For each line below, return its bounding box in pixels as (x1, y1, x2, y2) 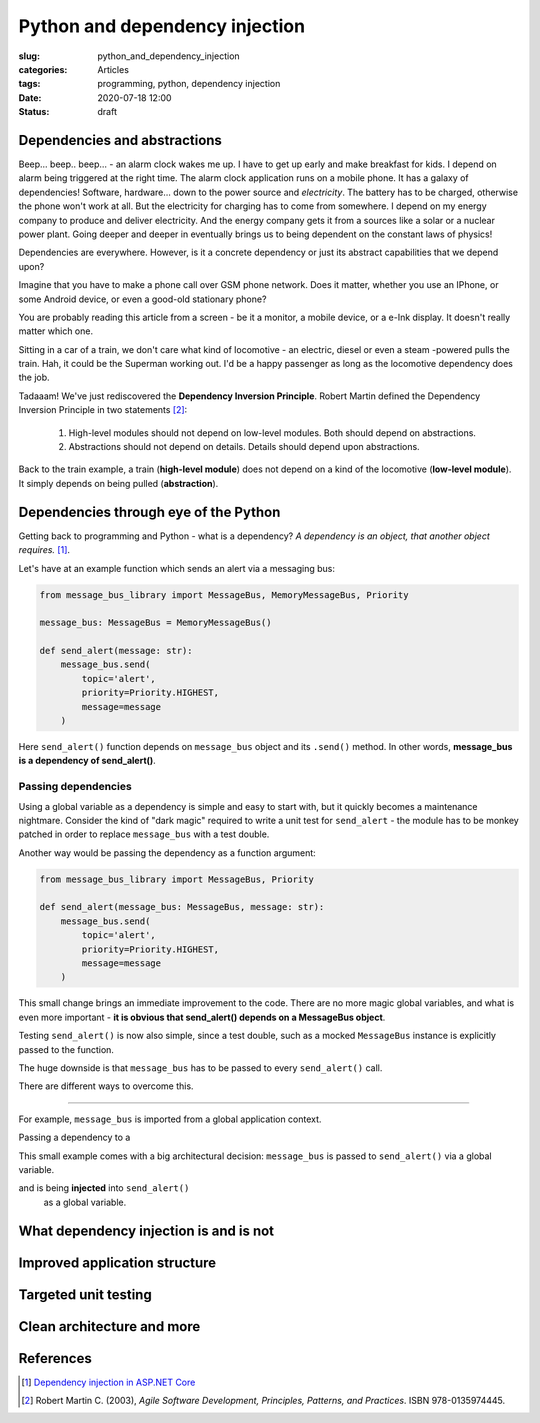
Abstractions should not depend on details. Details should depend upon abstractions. (68, 441, 420, 453)
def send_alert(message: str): (39, 645, 194, 657)
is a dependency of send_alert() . (18, 755, 157, 767)
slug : (18, 50, 40, 62)
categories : (18, 63, 68, 75)
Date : (18, 91, 42, 104)
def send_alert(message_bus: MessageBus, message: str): (39, 901, 325, 913)
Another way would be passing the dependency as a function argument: (18, 846, 317, 859)
